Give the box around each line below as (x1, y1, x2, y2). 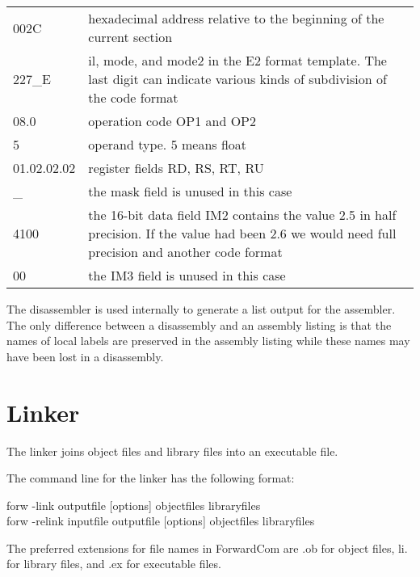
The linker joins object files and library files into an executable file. (6, 442, 338, 459)
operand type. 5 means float (88, 135, 247, 154)
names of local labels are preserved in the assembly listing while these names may (6, 332, 410, 349)
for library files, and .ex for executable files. (6, 555, 221, 572)
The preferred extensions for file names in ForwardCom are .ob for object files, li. (6, 539, 408, 556)
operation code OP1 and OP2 (88, 112, 256, 130)
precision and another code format (88, 242, 283, 261)
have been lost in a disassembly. (6, 347, 164, 364)
